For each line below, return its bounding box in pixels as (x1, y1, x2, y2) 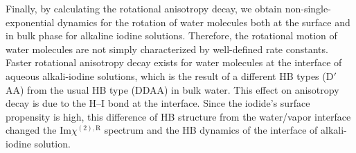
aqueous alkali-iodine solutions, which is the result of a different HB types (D (6, 68, 334, 83)
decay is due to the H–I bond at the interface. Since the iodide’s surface (6, 96, 310, 110)
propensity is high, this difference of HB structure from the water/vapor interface (6, 109, 351, 123)
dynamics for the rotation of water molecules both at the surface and (57, 14, 350, 29)
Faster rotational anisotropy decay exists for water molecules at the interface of (6, 55, 342, 70)
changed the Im (6, 123, 71, 137)
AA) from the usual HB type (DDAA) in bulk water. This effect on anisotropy (6, 82, 339, 96)
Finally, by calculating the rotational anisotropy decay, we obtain (6, 1, 283, 15)
